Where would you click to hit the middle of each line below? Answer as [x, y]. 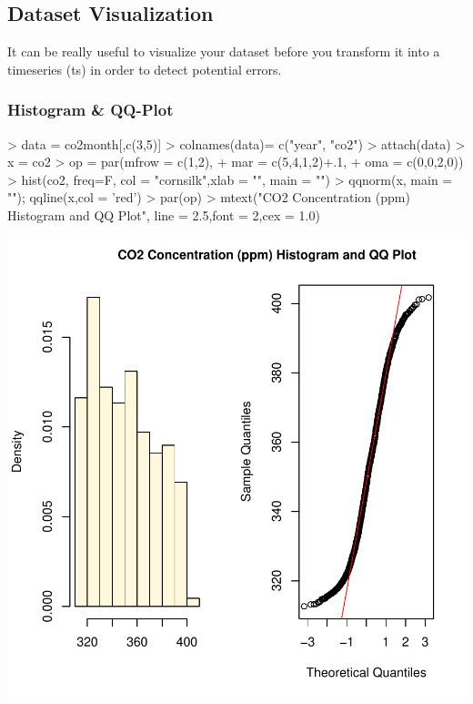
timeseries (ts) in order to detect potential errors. [145, 69]
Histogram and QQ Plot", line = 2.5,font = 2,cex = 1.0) [164, 214]
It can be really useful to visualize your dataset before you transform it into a [224, 51]
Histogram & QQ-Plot [91, 110]
